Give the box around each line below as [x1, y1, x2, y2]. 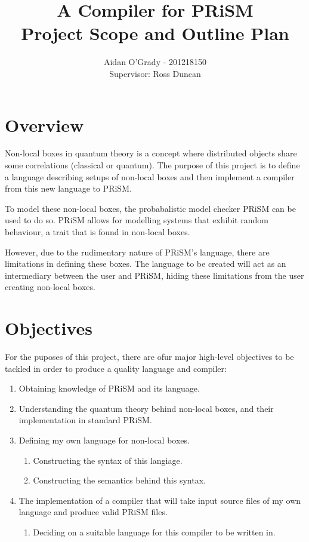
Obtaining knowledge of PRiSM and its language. [18, 382, 200, 395]
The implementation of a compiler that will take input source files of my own [18, 494, 301, 506]
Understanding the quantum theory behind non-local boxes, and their [18, 402, 274, 414]
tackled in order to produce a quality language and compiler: [5, 362, 227, 374]
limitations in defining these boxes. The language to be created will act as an [5, 257, 286, 270]
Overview [5, 112, 84, 137]
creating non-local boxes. [5, 281, 95, 293]
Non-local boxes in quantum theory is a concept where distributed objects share [5, 147, 297, 159]
